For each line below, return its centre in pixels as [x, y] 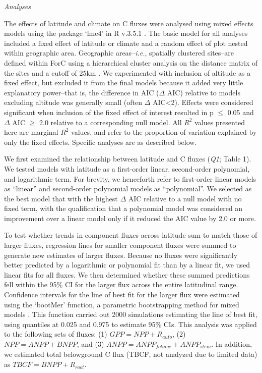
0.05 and [241, 112]
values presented [220, 122]
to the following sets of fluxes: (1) [56, 334]
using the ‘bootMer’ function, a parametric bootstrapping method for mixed [122, 304]
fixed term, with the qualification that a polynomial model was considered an [123, 208]
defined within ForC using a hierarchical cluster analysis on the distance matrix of [131, 62]
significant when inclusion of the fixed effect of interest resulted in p [109, 112]
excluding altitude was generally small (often [73, 102]
